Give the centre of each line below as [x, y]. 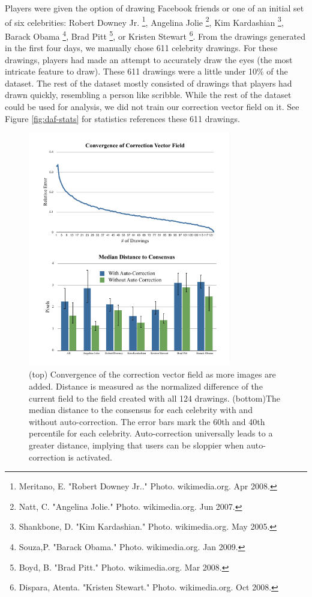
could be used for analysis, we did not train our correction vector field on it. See [152, 107]
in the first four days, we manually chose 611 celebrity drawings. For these [141, 48]
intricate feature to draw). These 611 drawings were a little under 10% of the [146, 71]
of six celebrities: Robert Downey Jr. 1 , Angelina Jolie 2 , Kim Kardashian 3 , [144, 21]
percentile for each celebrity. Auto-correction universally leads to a [151, 433]
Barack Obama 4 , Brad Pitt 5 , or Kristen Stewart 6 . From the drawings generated [155, 35]
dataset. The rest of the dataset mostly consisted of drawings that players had [148, 83]
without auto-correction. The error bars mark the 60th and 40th [147, 421]
